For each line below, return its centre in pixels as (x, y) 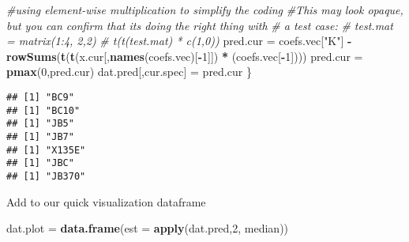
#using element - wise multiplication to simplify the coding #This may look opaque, (205, 9)
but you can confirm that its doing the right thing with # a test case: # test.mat (200, 25)
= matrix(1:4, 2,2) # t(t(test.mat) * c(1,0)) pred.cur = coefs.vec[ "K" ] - (179, 41)
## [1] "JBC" (40, 163)
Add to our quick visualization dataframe (106, 201)
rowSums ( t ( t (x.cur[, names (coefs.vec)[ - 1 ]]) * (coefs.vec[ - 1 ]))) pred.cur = (185, 56)
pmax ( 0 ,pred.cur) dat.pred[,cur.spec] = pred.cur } (129, 72)
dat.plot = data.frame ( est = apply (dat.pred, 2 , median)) (148, 228)
